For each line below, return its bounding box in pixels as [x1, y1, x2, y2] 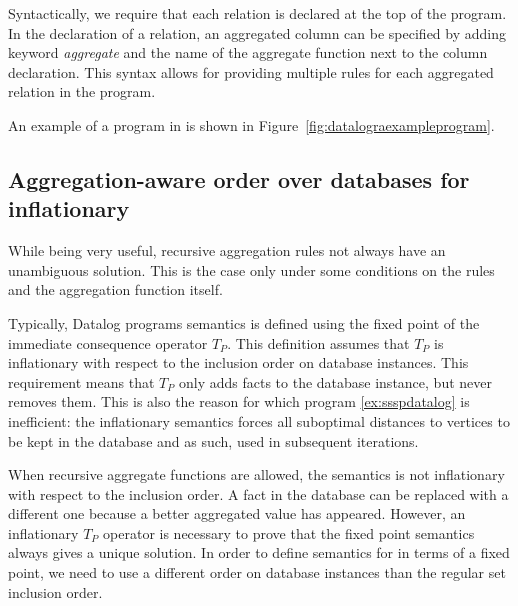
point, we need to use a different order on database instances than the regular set [8, 562, 506, 583]
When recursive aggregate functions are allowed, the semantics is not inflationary [8, 464, 505, 485]
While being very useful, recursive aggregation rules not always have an [8, 240, 446, 261]
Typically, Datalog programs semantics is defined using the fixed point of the [8, 312, 480, 333]
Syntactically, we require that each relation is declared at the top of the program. [8, 3, 507, 23]
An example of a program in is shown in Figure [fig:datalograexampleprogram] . [8, 114, 495, 135]
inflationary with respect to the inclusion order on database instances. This [8, 352, 469, 373]
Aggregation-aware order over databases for [8, 163, 470, 194]
